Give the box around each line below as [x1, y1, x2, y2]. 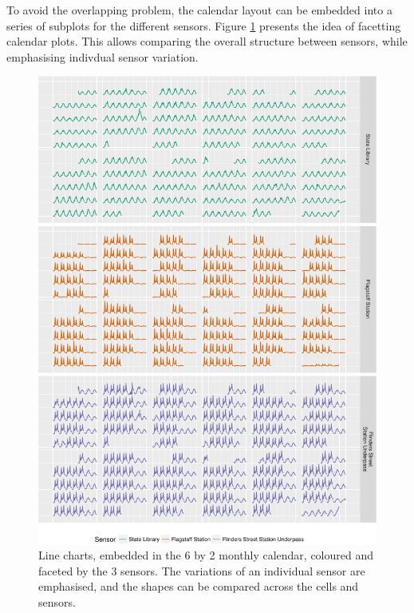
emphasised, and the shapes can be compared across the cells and [38, 578, 359, 595]
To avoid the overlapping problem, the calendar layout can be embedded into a [6, 2, 392, 18]
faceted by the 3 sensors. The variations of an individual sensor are [38, 562, 365, 579]
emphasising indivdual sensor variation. [6, 48, 199, 65]
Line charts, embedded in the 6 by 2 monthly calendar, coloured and [38, 547, 374, 563]
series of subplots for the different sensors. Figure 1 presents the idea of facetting [6, 17, 401, 34]
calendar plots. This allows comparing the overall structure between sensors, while [6, 33, 408, 50]
